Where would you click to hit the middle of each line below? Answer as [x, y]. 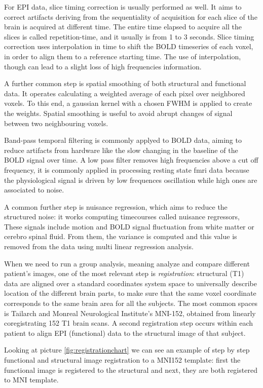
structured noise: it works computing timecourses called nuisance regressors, [122, 217]
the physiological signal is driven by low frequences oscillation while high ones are [131, 180]
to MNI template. [31, 380]
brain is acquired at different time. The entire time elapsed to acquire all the [123, 27]
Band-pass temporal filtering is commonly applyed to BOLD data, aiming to [123, 140]
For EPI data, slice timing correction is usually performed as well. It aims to [123, 7]
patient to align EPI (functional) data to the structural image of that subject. [125, 333]
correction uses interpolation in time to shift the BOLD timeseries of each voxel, [129, 46]
